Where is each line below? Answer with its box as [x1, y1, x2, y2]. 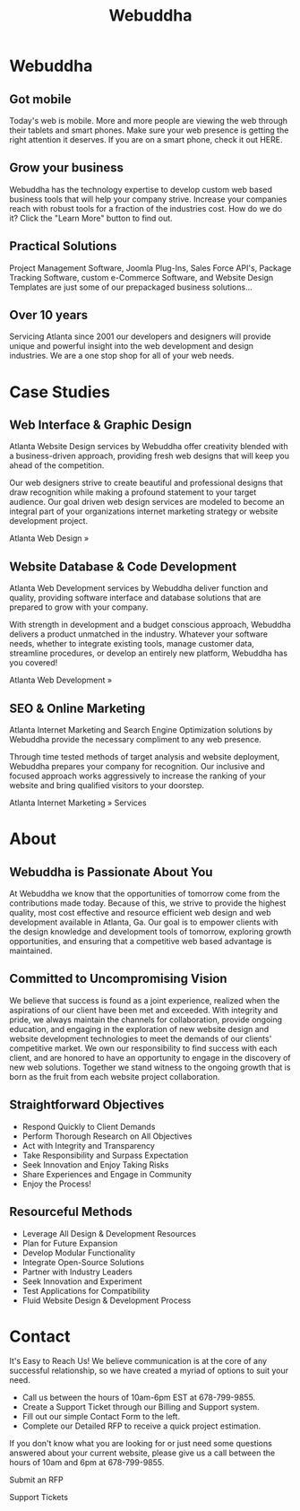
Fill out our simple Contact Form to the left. [21, 1411, 181, 1422]
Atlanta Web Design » [9, 533, 90, 543]
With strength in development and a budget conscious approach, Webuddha [9, 620, 291, 630]
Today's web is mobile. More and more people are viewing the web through [9, 116, 288, 126]
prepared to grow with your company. [9, 602, 149, 612]
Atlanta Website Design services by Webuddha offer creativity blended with [9, 441, 288, 452]
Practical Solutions [9, 239, 117, 254]
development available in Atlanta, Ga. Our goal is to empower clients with [9, 916, 279, 928]
